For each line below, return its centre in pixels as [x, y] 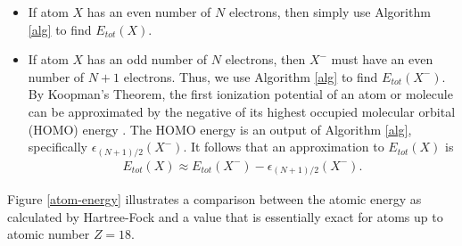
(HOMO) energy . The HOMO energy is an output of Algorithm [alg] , [220, 129]
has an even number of [149, 12]
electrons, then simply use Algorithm [330, 12]
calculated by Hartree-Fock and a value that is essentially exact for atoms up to [225, 216]
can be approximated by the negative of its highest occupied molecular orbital [242, 111]
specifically [58, 147]
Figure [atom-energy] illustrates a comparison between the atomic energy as [214, 199]
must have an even [382, 59]
